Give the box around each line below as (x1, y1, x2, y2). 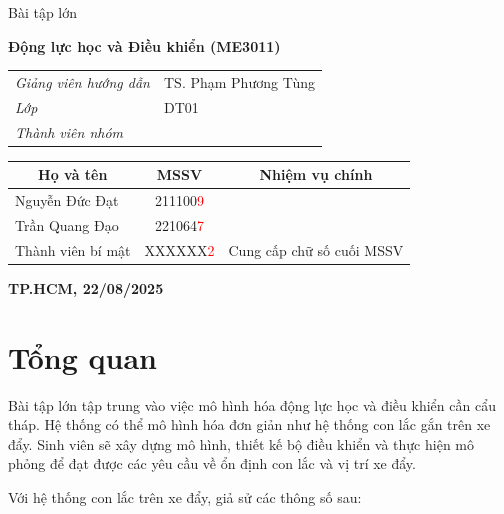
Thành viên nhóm (15, 121, 124, 142)
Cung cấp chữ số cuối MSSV (228, 239, 404, 260)
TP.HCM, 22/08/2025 (8, 277, 164, 298)
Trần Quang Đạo (15, 214, 119, 235)
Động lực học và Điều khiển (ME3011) (8, 35, 281, 56)
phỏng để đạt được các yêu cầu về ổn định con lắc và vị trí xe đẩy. (8, 453, 416, 474)
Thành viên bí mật (15, 239, 131, 260)
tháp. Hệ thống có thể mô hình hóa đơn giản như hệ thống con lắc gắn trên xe (8, 414, 491, 435)
